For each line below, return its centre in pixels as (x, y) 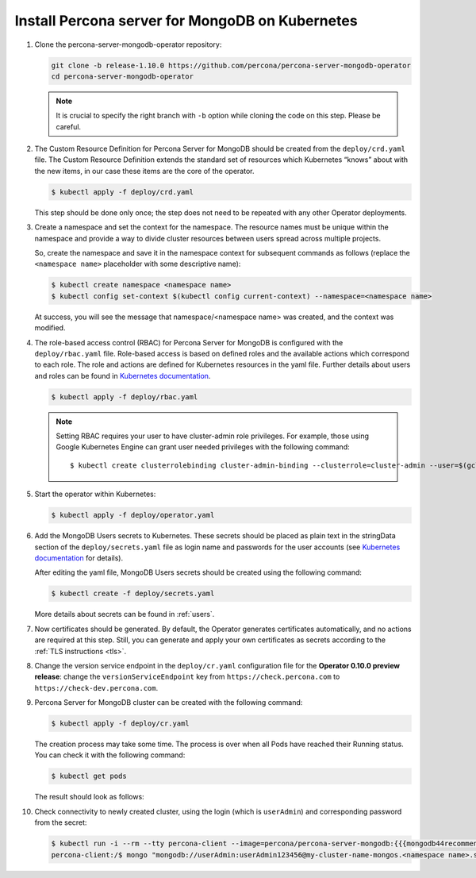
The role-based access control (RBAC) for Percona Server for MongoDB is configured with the (189, 342)
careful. (69, 126)
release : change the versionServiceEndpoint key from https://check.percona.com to (187, 677)
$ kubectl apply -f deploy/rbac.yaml (125, 397)
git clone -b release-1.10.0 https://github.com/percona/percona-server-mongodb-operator (231, 65)
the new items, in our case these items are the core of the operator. (144, 171)
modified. (50, 328)
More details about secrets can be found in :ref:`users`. (125, 614)
